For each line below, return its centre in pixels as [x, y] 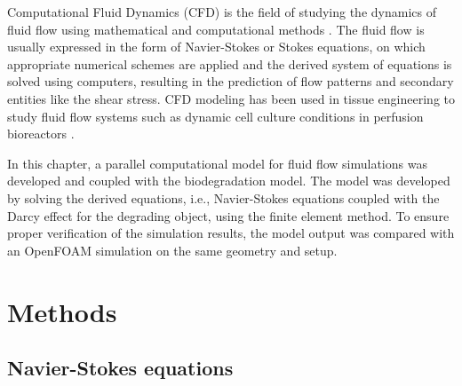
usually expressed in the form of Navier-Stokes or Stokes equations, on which [216, 47]
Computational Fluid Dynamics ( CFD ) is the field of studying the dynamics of [222, 12]
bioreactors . [41, 134]
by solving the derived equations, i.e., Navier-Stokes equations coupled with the [223, 197]
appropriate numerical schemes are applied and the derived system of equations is [230, 63]
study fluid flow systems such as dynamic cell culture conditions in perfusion [215, 116]
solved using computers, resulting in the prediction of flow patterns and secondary [231, 81]
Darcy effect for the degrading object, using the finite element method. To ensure [228, 215]
